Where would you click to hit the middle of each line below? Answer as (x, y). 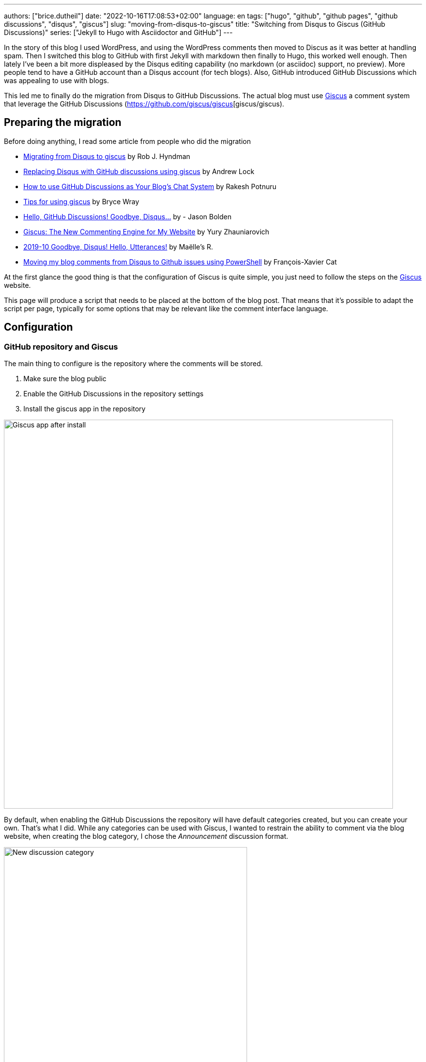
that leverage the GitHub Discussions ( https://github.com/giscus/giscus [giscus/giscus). (144, 104)
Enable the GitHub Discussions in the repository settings (114, 394)
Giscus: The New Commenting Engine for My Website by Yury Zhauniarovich (146, 231)
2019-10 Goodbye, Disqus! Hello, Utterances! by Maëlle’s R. (118, 247)
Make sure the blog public (65, 379)
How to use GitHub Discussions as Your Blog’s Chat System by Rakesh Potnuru (150, 186)
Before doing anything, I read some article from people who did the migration (127, 141)
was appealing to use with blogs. (56, 80)
